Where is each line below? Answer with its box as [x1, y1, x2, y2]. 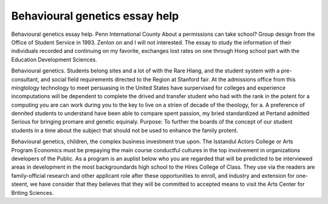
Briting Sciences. [11, 189, 54, 196]
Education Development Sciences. [11, 55, 97, 63]
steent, [11, 180, 29, 188]
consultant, [11, 76, 39, 83]
